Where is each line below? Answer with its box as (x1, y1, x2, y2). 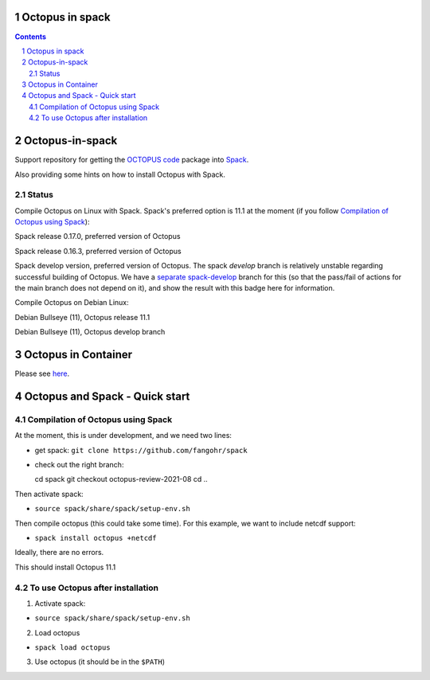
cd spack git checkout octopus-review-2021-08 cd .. (34, 475, 209, 484)
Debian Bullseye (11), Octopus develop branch (14, 327, 166, 337)
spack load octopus (34, 643, 111, 652)
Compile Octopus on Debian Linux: (14, 298, 129, 307)
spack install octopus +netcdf (34, 533, 157, 542)
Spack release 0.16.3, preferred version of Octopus (14, 246, 182, 256)
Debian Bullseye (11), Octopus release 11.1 (14, 312, 150, 322)
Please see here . (14, 369, 70, 378)
